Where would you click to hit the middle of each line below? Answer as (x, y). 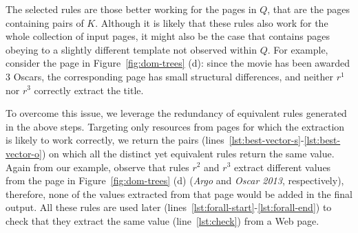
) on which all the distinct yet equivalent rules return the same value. (188, 153)
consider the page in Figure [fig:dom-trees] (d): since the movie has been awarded (178, 63)
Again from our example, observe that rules (97, 167)
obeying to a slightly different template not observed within (131, 49)
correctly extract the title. (89, 90)
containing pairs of (45, 22)
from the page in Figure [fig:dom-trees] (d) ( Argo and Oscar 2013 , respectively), (175, 180)
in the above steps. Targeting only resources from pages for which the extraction (175, 126)
